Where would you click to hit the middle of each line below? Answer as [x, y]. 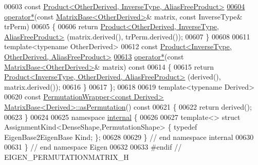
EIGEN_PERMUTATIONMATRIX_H [67, 157]
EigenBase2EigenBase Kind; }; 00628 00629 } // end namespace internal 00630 [129, 137]
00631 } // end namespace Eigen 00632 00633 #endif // [93, 147]
